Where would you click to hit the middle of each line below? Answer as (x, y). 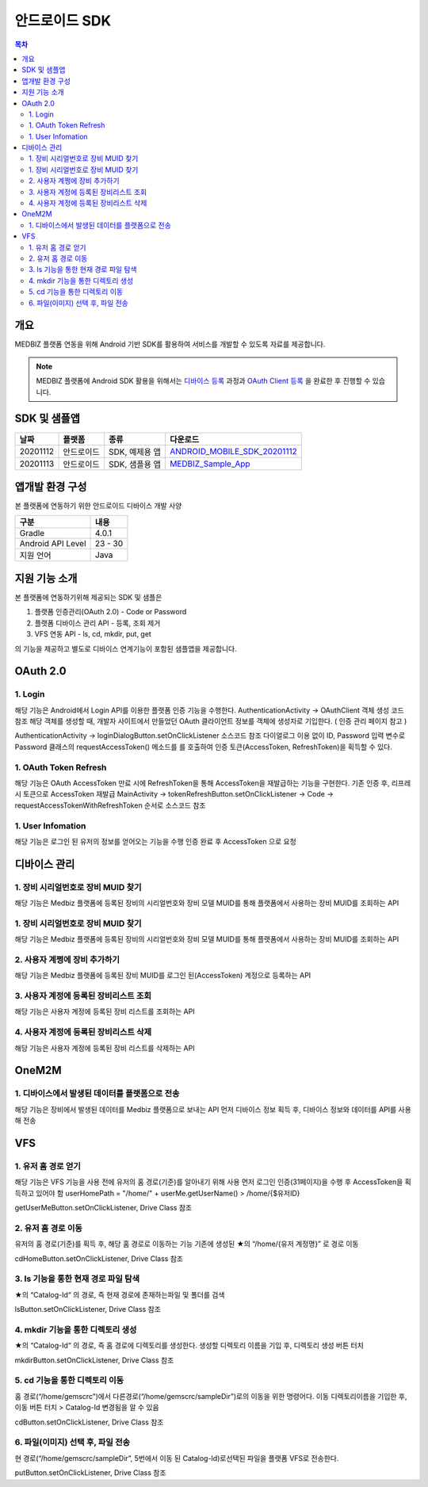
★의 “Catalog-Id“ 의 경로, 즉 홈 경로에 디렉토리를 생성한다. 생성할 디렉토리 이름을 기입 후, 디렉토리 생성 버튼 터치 (189, 1346)
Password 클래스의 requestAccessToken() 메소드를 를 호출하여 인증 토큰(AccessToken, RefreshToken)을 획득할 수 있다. (203, 747)
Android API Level (53, 544)
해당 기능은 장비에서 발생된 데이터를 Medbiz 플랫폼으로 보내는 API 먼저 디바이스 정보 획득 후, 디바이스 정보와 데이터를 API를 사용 (213, 1109)
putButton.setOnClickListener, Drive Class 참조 (90, 1473)
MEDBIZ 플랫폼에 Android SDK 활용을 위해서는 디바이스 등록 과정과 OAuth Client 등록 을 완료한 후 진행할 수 (203, 381)
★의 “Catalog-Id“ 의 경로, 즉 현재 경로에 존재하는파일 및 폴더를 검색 (120, 1294)
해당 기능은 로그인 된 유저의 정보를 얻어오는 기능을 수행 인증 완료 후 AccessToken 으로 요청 (155, 841)
